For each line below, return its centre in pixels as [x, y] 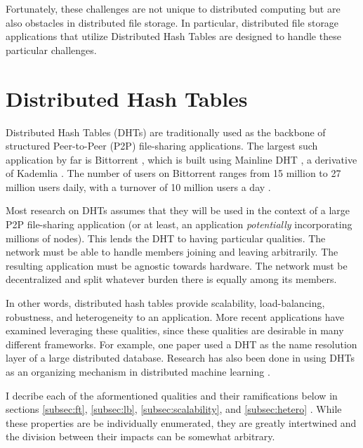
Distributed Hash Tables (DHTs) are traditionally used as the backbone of [166, 132]
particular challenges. [51, 50]
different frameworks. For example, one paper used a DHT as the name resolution [181, 344]
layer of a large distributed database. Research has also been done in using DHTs [180, 358]
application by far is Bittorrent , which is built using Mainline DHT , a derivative [181, 159]
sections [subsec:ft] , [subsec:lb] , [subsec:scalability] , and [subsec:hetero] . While [174, 409]
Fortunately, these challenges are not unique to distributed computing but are [173, 8]
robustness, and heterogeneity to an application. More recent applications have [175, 316]
